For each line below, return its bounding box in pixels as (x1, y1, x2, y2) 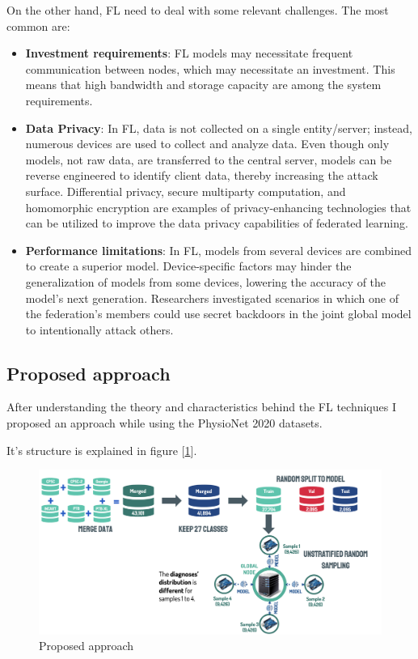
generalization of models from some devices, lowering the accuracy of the (25, 273, 386, 290)
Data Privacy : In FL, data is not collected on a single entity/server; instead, (25, 119, 412, 136)
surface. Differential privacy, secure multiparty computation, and (25, 182, 346, 199)
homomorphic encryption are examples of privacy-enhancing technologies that (25, 198, 412, 215)
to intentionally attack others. (25, 321, 174, 338)
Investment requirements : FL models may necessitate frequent (25, 45, 353, 62)
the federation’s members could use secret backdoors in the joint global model (25, 305, 412, 322)
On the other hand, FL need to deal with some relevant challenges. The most (6, 2, 389, 18)
